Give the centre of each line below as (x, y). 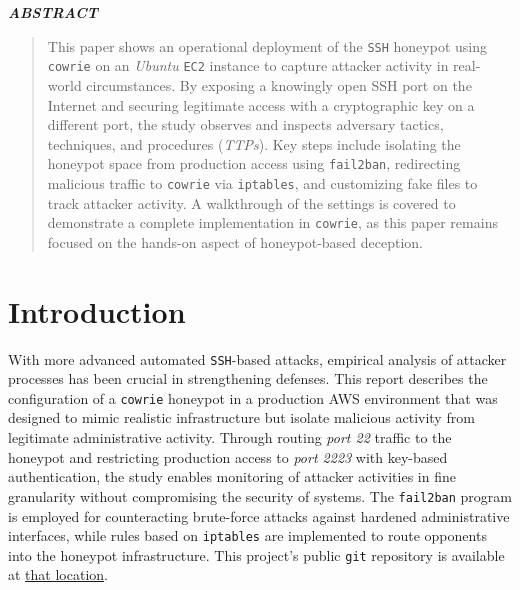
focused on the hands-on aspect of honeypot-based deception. (235, 241)
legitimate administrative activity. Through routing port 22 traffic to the (230, 437)
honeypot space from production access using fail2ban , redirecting (254, 163)
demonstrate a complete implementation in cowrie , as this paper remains (272, 222)
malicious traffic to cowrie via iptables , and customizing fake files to (262, 182)
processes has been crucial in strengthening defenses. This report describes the (248, 378)
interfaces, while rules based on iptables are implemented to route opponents (247, 535)
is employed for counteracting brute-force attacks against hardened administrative (259, 515)
